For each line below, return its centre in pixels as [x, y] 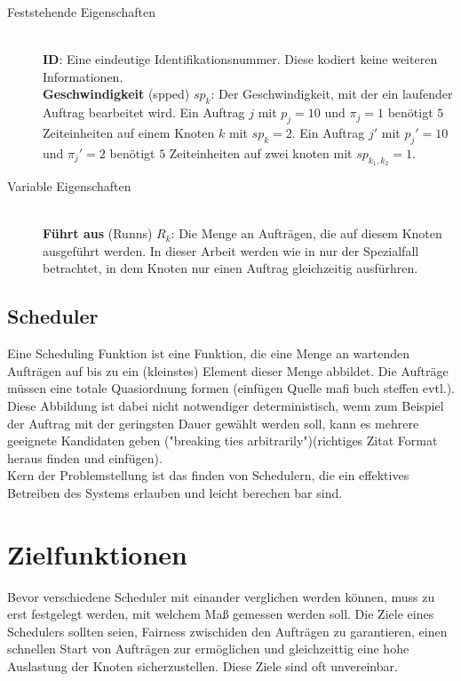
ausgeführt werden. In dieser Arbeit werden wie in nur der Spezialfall [231, 250]
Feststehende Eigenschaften [82, 12]
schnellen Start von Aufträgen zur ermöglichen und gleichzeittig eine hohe [208, 649]
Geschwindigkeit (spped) [116, 94]
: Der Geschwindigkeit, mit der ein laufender [332, 94]
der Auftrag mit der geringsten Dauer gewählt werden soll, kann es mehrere [213, 423]
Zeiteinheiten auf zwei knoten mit [261, 152]
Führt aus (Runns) [98, 233]
